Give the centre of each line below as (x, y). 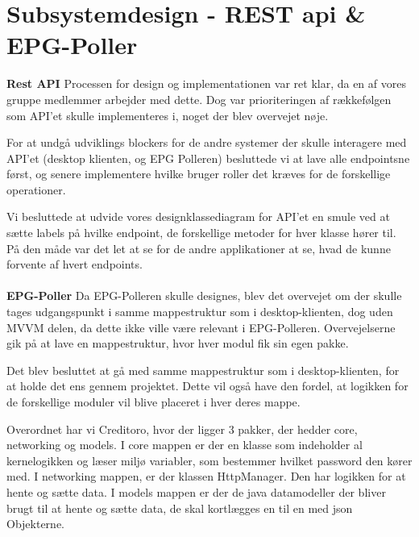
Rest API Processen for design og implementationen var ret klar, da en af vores (206, 83)
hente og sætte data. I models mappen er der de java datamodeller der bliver (196, 491)
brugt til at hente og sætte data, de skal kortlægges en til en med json (180, 508)
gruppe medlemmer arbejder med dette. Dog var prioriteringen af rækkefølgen (199, 99)
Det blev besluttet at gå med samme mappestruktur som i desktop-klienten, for (203, 370)
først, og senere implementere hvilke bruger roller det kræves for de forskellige (199, 174)
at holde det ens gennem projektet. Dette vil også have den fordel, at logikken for (207, 386)
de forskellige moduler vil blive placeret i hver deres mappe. (153, 402)
